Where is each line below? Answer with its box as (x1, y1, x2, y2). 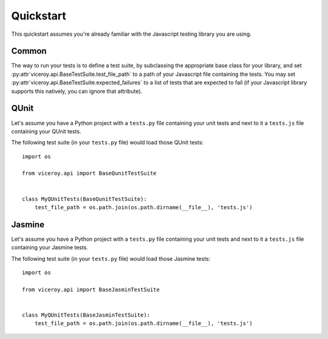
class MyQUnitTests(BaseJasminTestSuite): (22, 312, 151, 318)
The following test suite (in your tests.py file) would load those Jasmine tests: (11, 255, 211, 262)
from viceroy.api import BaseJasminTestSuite (22, 286, 160, 293)
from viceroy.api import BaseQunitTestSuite (22, 170, 157, 177)
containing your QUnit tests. (11, 127, 81, 135)
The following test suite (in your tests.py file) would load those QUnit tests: (11, 139, 203, 146)
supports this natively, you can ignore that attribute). (11, 87, 143, 95)
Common (11, 46, 47, 56)
